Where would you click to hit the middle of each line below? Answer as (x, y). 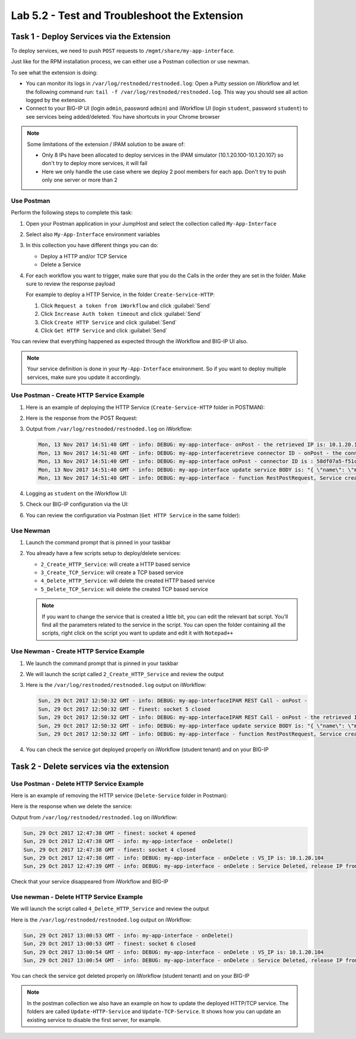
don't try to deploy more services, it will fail (95, 163)
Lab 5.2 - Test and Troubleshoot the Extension (127, 15)
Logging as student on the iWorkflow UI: (77, 493)
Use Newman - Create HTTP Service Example (78, 651)
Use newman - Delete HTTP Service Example (77, 897)
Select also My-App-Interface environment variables (93, 235)
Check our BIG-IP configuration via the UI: (77, 504)
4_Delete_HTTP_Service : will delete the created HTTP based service (128, 581)
